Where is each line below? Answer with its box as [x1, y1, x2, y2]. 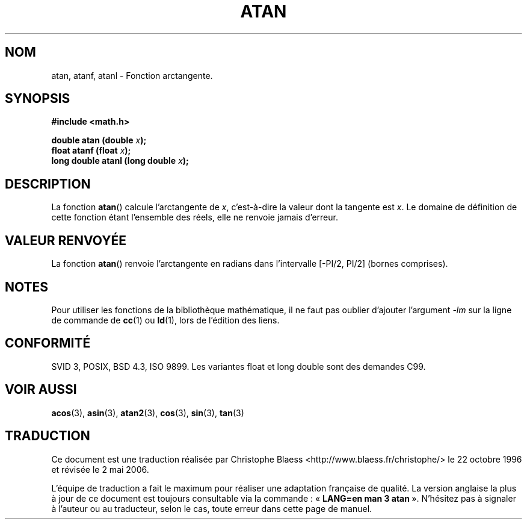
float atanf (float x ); [51, 145, 131, 156]
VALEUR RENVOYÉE [5, 232, 126, 248]
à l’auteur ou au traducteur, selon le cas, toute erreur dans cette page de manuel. [51, 503, 372, 514]
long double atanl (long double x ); [51, 155, 189, 166]
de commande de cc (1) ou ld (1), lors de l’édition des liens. [51, 314, 280, 325]
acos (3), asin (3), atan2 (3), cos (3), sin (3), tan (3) [51, 407, 244, 418]
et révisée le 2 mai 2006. [51, 464, 149, 475]
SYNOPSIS [5, 91, 70, 107]
